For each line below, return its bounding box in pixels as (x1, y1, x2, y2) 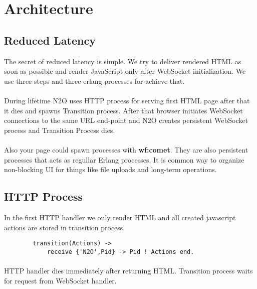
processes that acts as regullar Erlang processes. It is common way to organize (4, 154, 244, 165)
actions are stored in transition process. (4, 222, 125, 232)
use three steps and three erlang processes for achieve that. (4, 75, 185, 86)
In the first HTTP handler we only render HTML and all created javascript (4, 212, 236, 222)
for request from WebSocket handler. (4, 275, 117, 285)
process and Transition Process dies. (4, 124, 115, 135)
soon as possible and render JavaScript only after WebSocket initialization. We (4, 66, 246, 76)
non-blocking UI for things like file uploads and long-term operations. (4, 164, 217, 175)
